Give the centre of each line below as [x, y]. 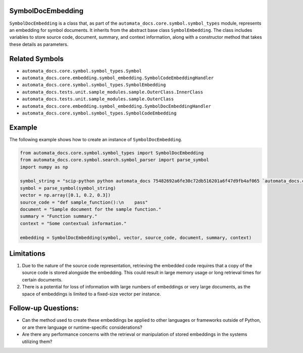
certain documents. [42, 279]
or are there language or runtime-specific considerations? [82, 327]
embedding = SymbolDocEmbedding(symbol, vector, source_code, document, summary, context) [136, 238]
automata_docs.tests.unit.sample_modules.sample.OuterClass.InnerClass [113, 92]
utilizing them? [37, 341]
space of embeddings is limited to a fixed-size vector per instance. [91, 294]
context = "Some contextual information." [73, 223]
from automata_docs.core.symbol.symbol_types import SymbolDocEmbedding [112, 153]
